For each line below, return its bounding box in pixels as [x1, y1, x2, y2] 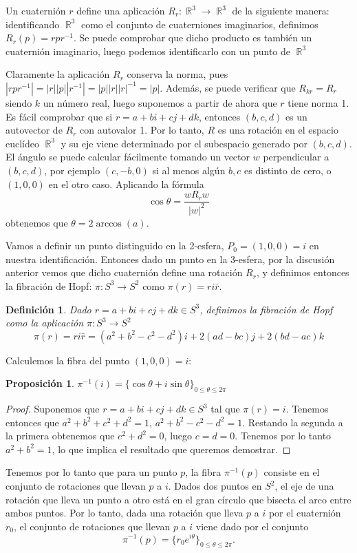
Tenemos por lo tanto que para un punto [6, 465, 177, 479]
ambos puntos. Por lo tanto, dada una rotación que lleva [6, 505, 244, 520]
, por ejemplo [44, 163, 100, 177]
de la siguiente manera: [232, 3, 329, 17]
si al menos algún [152, 163, 226, 177]
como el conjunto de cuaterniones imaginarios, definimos [80, 17, 318, 31]
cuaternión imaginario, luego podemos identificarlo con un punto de [6, 43, 291, 58]
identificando [6, 17, 60, 31]
